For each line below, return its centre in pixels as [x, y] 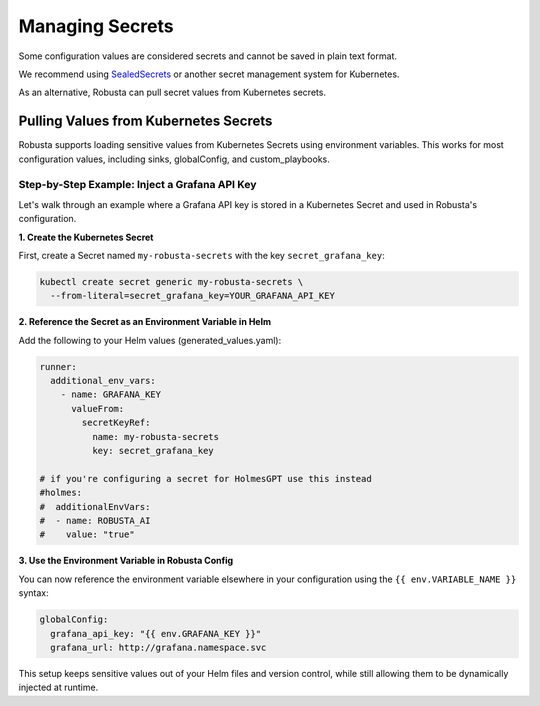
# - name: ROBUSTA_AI [95, 520]
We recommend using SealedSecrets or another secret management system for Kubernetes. [209, 74]
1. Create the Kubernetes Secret [86, 237]
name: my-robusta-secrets [155, 436]
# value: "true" [87, 534]
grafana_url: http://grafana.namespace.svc [158, 647]
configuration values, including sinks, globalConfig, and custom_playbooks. [174, 159]
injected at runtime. [58, 687]
